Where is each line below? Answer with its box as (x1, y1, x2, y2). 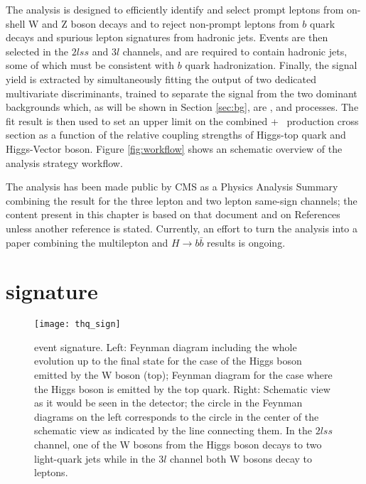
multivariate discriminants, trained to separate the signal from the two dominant (6, 85, 357, 100)
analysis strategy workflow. (6, 155, 123, 170)
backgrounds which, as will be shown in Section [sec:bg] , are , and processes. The (6, 100, 359, 114)
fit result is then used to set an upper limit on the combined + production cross (6, 113, 359, 128)
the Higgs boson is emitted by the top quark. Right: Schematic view (34, 381, 330, 396)
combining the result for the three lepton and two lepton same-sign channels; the (6, 193, 357, 208)
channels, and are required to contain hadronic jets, (122, 43, 348, 58)
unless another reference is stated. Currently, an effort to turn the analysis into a (6, 220, 358, 235)
